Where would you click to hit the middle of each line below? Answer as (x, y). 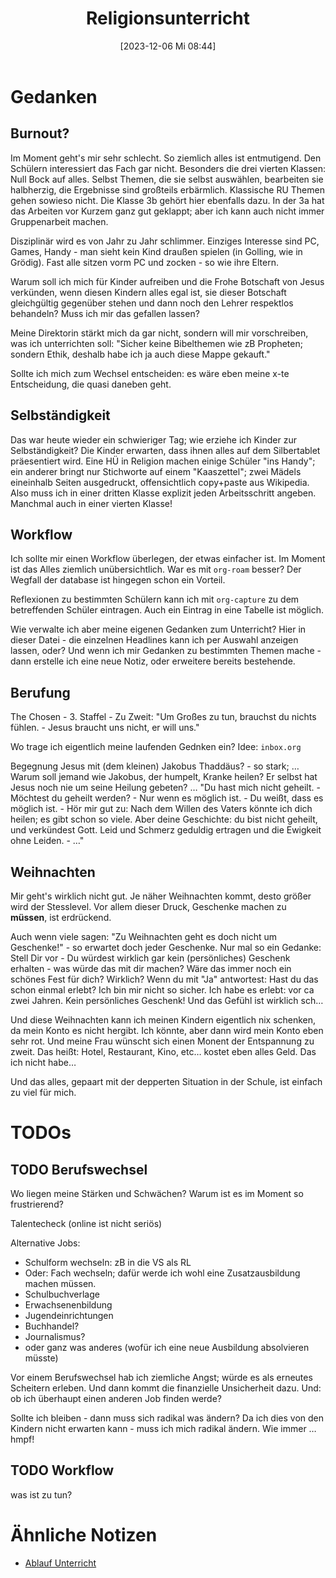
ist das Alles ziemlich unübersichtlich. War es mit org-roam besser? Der (156, 569)
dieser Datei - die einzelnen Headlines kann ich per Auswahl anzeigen (154, 640)
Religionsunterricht (168, 18)
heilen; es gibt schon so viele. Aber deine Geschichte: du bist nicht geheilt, (164, 819)
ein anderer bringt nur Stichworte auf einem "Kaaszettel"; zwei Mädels (156, 471)
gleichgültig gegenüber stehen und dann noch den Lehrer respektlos (152, 303)
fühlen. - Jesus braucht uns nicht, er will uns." (105, 728)
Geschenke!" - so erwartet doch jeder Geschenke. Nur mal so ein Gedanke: (166, 947)
